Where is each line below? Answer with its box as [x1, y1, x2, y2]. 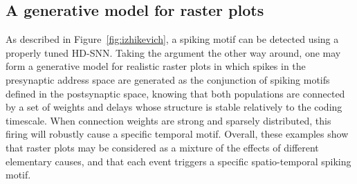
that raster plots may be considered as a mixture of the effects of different [6, 140, 319, 154]
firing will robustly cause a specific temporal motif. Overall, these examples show [6, 127, 349, 141]
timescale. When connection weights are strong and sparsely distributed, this [6, 113, 331, 127]
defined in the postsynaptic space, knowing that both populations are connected [6, 86, 345, 100]
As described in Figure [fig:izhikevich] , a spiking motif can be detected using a [6, 32, 339, 46]
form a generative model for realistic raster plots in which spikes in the [6, 59, 306, 73]
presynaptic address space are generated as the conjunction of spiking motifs [6, 72, 330, 86]
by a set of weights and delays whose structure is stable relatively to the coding [6, 100, 342, 114]
